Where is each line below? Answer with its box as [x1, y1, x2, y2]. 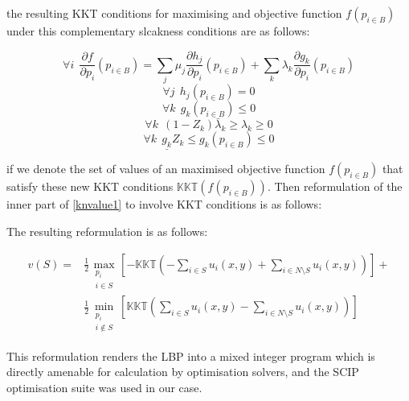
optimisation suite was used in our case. [6, 379, 202, 396]
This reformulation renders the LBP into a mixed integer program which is [6, 347, 375, 364]
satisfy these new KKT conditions [6, 178, 174, 195]
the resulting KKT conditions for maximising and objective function [6, 5, 342, 21]
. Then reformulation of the [267, 178, 403, 195]
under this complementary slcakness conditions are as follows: [6, 23, 310, 39]
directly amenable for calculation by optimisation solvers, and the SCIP [6, 363, 359, 380]
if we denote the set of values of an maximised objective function [6, 160, 325, 177]
